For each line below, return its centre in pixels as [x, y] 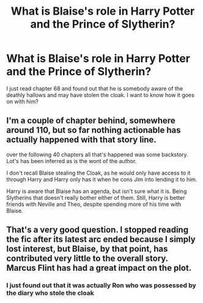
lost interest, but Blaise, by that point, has [87, 249]
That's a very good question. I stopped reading [97, 230]
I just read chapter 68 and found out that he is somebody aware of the [95, 88]
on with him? [22, 101]
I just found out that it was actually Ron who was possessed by [102, 285]
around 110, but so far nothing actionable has [94, 130]
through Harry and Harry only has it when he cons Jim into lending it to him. [102, 179]
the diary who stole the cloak [50, 293]
